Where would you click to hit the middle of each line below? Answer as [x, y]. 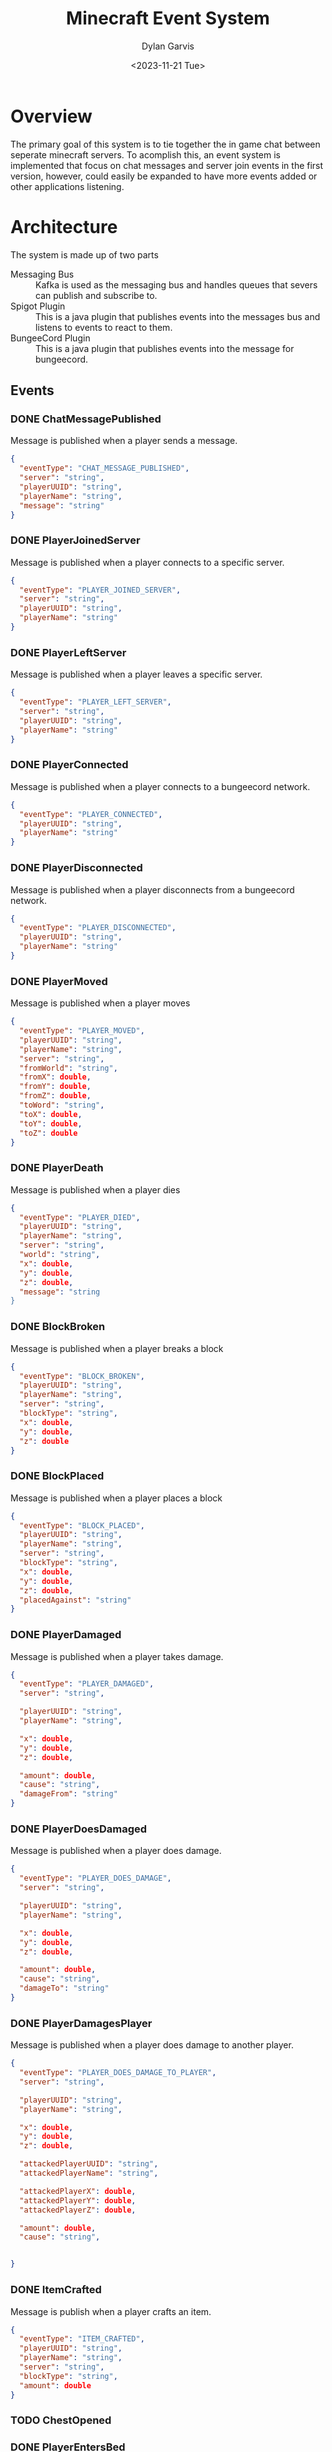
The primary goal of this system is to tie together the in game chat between [165, 144]
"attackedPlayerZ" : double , [78, 2210]
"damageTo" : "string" [64, 1988]
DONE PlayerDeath [57, 1168]
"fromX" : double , [55, 1077]
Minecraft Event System [168, 18]
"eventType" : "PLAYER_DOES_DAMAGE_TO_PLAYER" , [118, 2073]
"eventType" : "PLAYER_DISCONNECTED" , [98, 928]
